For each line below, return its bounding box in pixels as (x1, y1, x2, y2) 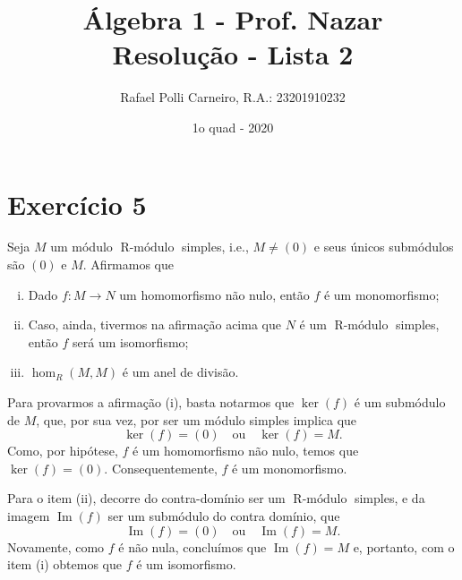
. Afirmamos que (82, 255, 175, 274)
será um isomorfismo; (73, 332, 189, 351)
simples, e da (354, 489, 425, 507)
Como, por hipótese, (7, 441, 118, 460)
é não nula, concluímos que (118, 537, 267, 556)
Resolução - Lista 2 (112, 36, 354, 72)
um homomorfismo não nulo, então (119, 285, 310, 303)
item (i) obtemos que (7, 555, 123, 574)
